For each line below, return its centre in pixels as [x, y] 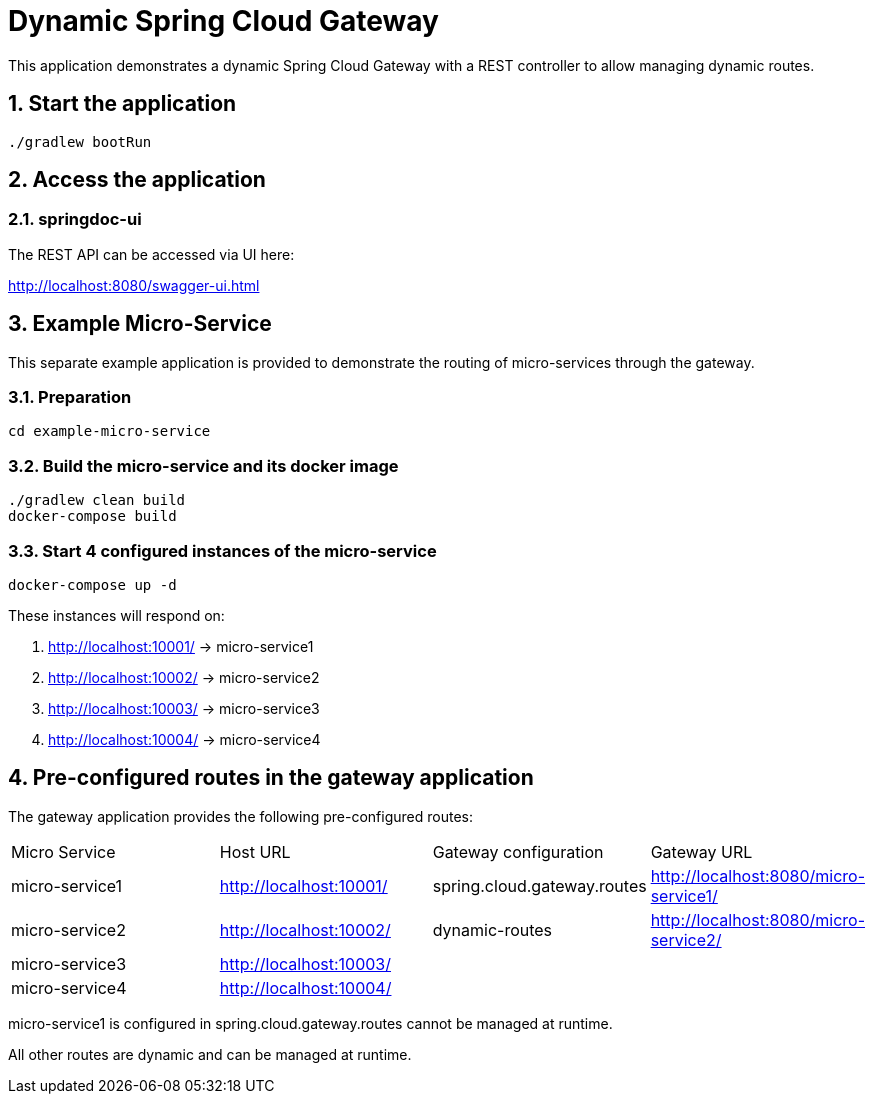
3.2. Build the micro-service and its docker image [203, 465]
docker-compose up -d [92, 584]
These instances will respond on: [116, 615]
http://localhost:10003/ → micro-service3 [184, 708]
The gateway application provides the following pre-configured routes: [240, 816]
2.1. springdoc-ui [75, 219]
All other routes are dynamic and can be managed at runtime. [210, 1054]
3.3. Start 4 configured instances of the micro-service [222, 550]
